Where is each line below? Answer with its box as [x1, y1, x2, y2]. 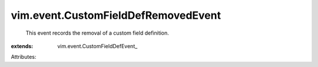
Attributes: [11, 53, 37, 61]
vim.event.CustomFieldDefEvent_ [57, 42, 138, 49]
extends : [11, 42, 34, 49]
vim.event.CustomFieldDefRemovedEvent [11, 9, 221, 22]
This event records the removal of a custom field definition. [25, 29, 169, 36]
